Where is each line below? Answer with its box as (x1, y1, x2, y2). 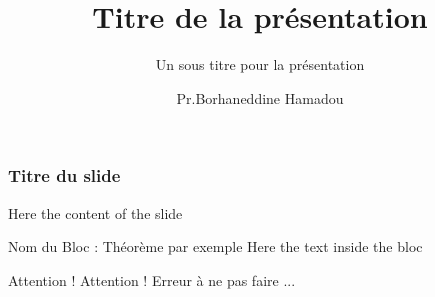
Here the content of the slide (8, 202, 183, 223)
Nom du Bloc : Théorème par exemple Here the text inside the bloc (8, 236, 423, 257)
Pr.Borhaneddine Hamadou (176, 87, 344, 108)
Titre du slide (8, 163, 121, 188)
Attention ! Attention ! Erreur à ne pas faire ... (8, 269, 296, 290)
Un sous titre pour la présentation (155, 54, 365, 75)
